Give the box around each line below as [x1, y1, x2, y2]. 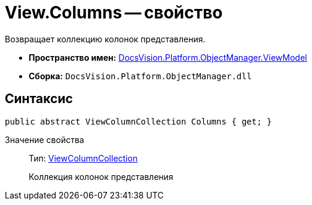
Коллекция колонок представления [29, 171, 173, 182]
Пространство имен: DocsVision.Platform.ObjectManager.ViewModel [29, 52, 307, 63]
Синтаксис [5, 91, 73, 107]
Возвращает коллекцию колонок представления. [5, 33, 206, 44]
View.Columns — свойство [5, 2, 223, 23]
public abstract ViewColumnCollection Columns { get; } [5, 116, 272, 126]
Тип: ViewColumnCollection [29, 153, 138, 163]
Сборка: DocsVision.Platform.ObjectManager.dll [29, 70, 252, 81]
